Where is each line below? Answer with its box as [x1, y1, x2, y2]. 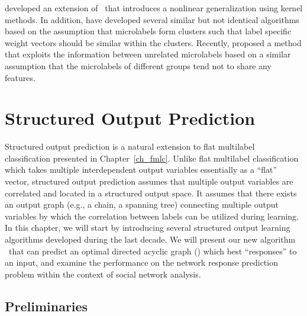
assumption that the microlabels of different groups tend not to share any [5, 59, 272, 72]
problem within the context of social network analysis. [5, 267, 201, 280]
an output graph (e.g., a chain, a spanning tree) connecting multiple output [5, 198, 279, 211]
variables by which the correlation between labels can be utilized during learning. [5, 209, 299, 222]
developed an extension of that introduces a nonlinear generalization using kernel [5, 2, 303, 14]
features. [5, 71, 35, 83]
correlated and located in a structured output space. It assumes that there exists [5, 186, 297, 199]
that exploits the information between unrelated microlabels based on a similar [5, 48, 291, 60]
